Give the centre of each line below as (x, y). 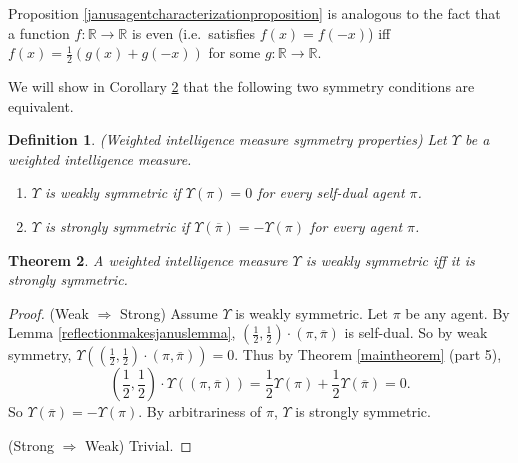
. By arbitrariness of (200, 411)
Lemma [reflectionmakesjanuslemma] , (122, 332)
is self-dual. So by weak (416, 332)
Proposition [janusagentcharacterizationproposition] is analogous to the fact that (254, 13)
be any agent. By (457, 312)
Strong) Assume (168, 312)
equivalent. (41, 105)
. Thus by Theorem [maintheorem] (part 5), (368, 354)
